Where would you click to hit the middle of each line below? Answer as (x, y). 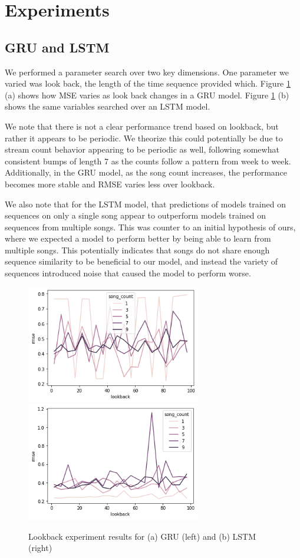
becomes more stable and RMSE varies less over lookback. (110, 184)
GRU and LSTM (57, 47)
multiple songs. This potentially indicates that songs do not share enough (137, 250)
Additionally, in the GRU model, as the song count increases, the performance (146, 172)
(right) (40, 548)
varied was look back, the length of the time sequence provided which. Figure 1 (148, 83)
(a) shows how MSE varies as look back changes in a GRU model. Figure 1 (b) (147, 95)
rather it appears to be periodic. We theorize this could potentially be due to (144, 138)
